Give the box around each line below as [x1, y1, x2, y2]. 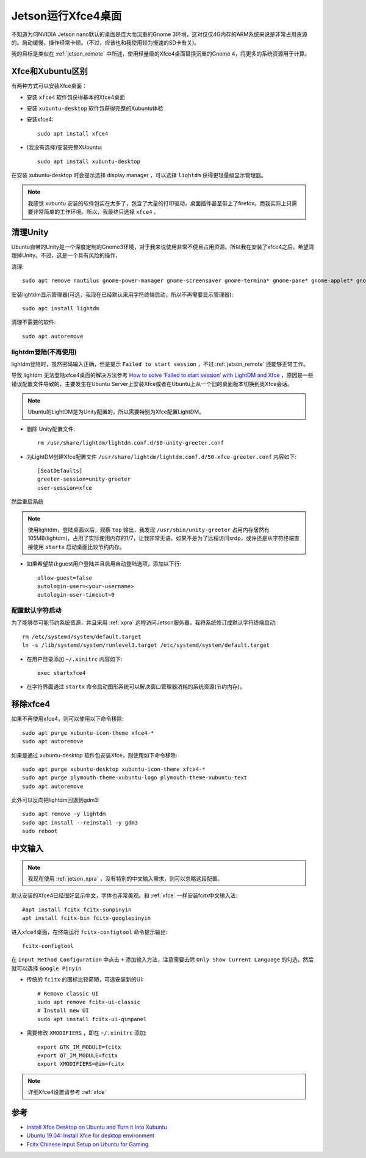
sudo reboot [22, 828, 58, 835]
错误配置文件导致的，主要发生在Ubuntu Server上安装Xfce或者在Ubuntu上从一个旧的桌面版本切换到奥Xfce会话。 [11, 380, 293, 387]
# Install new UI [37, 1007, 89, 1014]
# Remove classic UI [37, 990, 99, 997]
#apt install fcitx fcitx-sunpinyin [22, 906, 132, 913]
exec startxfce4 [37, 669, 86, 677]
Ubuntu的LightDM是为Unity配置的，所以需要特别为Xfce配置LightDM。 [27, 408, 204, 415]
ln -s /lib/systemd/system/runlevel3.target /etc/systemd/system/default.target [22, 642, 270, 649]
